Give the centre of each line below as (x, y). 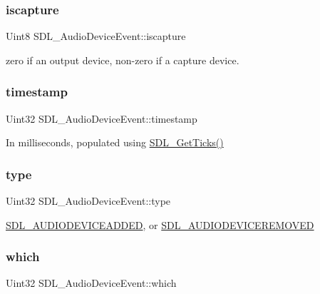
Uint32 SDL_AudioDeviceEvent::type (88, 201)
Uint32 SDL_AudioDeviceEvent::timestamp (102, 118)
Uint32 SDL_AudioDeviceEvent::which (91, 283)
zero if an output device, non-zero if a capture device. (123, 60)
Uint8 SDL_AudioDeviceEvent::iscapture (96, 36)
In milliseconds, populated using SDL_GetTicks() (115, 142)
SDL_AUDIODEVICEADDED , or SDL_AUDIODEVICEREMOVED (160, 224)
